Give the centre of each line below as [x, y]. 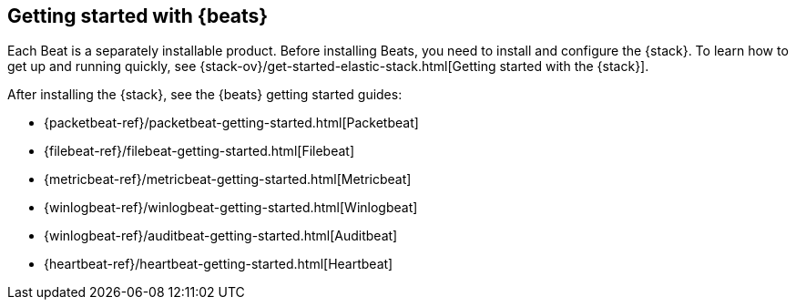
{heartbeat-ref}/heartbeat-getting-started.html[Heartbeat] [219, 264]
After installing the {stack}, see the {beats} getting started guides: [205, 95]
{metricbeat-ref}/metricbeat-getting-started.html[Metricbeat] [228, 179]
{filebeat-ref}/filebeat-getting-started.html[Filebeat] [199, 151]
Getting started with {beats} [138, 16]
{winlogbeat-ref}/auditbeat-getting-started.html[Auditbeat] [221, 236]
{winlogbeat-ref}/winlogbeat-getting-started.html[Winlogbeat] [231, 208]
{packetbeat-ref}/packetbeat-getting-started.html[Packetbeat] [231, 123]
